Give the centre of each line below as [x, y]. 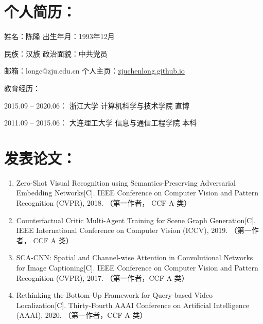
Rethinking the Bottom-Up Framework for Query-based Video [114, 295]
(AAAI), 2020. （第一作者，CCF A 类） [82, 315]
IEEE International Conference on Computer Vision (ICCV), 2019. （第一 [134, 230]
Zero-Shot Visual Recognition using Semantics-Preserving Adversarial [126, 182]
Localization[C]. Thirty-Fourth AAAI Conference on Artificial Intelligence [133, 305]
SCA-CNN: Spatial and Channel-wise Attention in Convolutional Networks [135, 257]
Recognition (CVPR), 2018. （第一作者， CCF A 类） [104, 203]
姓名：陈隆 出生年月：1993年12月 [59, 36]
